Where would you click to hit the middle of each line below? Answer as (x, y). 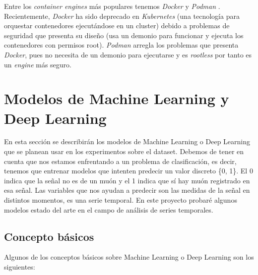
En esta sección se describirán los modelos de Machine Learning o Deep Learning (127, 141)
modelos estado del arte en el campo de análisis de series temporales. (109, 209)
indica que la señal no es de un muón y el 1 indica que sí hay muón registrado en (127, 180)
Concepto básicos (49, 236)
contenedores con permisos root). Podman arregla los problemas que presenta (121, 45)
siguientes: (20, 267)
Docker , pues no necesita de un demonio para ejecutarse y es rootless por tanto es (128, 54)
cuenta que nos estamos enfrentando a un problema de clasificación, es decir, (120, 161)
